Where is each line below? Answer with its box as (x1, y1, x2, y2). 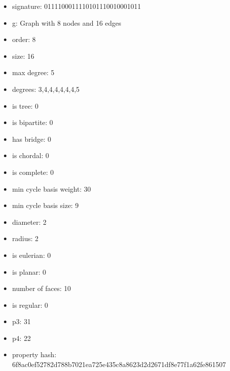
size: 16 (12, 50, 35, 61)
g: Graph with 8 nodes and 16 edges (12, 17, 121, 28)
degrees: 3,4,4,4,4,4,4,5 (12, 83, 80, 94)
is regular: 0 (12, 299, 48, 310)
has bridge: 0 (12, 133, 51, 144)
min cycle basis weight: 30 (12, 183, 91, 194)
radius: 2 (12, 233, 38, 244)
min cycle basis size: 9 (12, 200, 79, 210)
